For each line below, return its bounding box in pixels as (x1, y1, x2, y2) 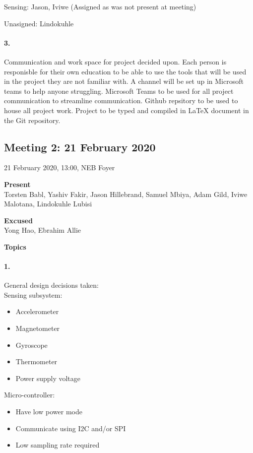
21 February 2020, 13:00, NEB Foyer (4, 162, 115, 173)
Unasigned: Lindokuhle (4, 18, 74, 28)
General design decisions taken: (4, 280, 99, 290)
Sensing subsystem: (4, 289, 63, 300)
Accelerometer (15, 306, 59, 317)
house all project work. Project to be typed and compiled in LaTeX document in (4, 105, 249, 115)
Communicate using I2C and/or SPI (15, 423, 126, 433)
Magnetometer (15, 323, 60, 333)
